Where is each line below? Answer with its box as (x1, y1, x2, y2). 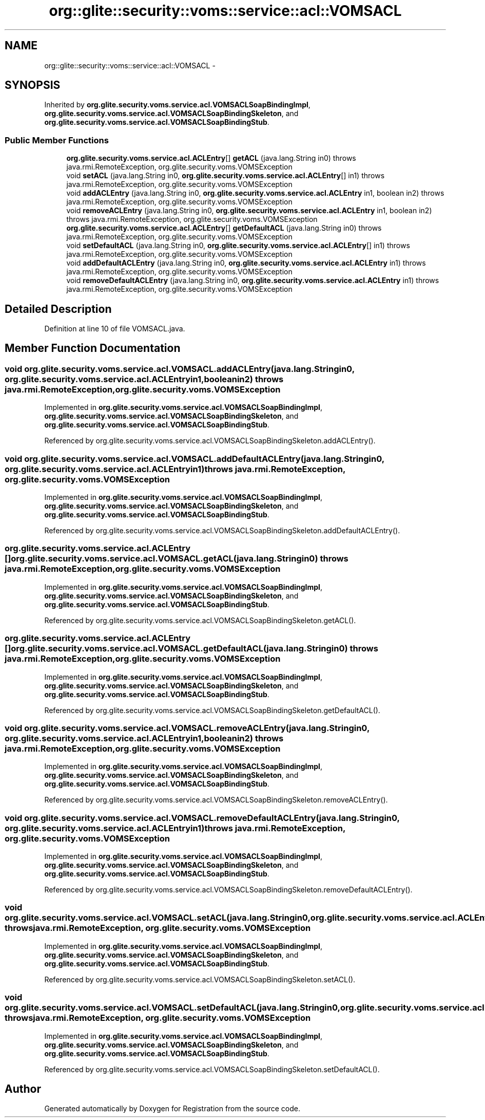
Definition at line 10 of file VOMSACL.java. (44, 324, 185, 333)
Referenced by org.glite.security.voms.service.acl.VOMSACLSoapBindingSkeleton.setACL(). (44, 975, 356, 984)
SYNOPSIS (5, 79, 61, 92)
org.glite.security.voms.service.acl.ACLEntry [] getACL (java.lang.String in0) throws (66, 154, 356, 163)
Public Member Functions (5, 135, 109, 145)
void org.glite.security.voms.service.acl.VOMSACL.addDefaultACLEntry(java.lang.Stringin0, (5, 453, 384, 464)
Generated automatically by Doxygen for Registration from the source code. (44, 1104, 301, 1113)
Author (5, 1082, 41, 1095)
